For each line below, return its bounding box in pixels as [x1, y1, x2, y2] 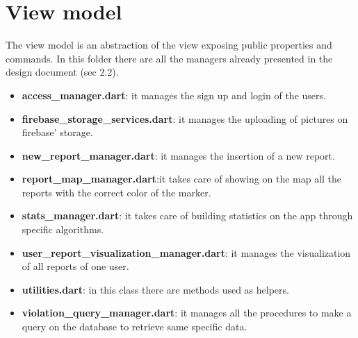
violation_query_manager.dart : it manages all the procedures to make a [22, 305, 352, 320]
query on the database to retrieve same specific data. [22, 319, 247, 334]
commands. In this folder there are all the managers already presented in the [6, 51, 333, 65]
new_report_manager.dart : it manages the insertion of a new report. [22, 148, 335, 162]
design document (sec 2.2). [6, 65, 119, 79]
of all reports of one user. [22, 259, 129, 273]
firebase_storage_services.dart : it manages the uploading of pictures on [22, 111, 348, 126]
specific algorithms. [22, 222, 104, 237]
